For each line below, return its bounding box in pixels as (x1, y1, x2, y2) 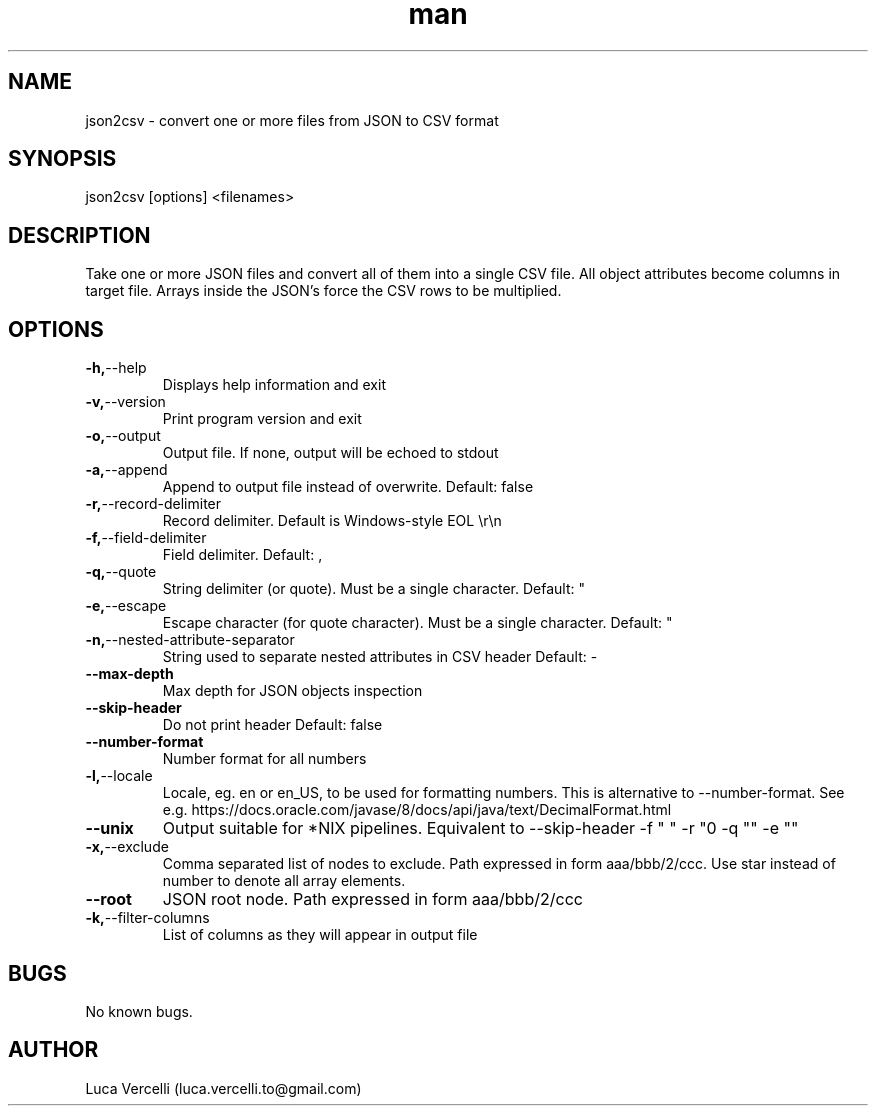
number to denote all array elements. (162, 872, 406, 890)
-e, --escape (85, 597, 167, 615)
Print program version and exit (162, 410, 362, 428)
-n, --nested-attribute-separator (85, 631, 295, 649)
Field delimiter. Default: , (162, 546, 323, 564)
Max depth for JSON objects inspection (162, 682, 423, 700)
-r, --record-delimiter (85, 495, 222, 513)
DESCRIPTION (8, 222, 151, 248)
